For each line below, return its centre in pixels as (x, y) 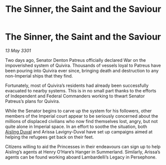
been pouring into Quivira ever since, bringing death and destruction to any (82, 71)
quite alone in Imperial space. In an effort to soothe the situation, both (76, 126)
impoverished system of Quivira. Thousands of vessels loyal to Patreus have (83, 65)
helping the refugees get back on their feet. (50, 137)
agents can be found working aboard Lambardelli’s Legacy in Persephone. (81, 157)
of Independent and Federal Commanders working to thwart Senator (75, 96)
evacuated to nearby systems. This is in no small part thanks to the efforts (81, 90)
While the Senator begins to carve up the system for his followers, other (79, 111)
